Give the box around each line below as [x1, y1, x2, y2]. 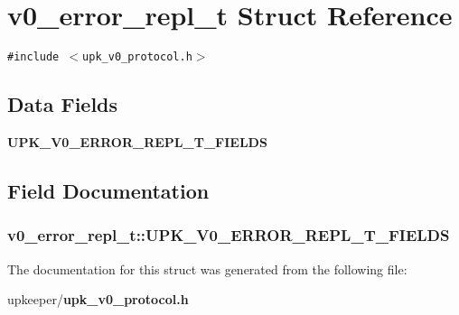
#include [7, 51, 60, 64]
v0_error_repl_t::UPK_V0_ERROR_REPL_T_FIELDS [7, 224, 450, 246]
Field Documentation [7, 176, 210, 204]
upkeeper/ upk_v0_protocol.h [7, 290, 189, 309]
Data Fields [7, 90, 118, 118]
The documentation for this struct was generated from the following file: [7, 259, 407, 278]
